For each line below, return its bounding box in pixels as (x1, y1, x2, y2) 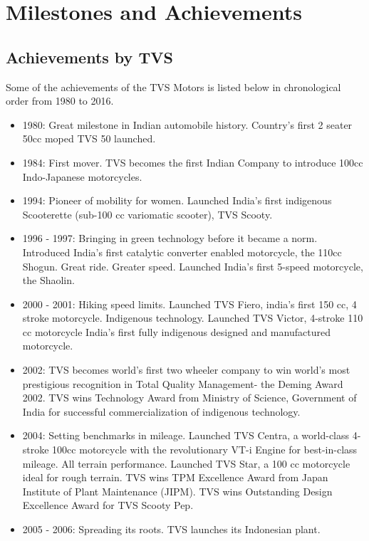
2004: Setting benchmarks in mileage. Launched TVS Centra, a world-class (22, 428, 350, 443)
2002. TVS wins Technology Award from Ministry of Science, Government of (22, 390, 357, 405)
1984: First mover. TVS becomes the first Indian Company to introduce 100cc (22, 154, 363, 169)
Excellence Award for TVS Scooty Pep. (22, 498, 194, 513)
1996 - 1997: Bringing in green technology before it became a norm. (22, 231, 318, 246)
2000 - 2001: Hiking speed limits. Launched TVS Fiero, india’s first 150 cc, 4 (22, 296, 357, 311)
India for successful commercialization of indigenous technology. (22, 404, 301, 419)
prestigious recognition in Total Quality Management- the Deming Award (22, 376, 343, 391)
